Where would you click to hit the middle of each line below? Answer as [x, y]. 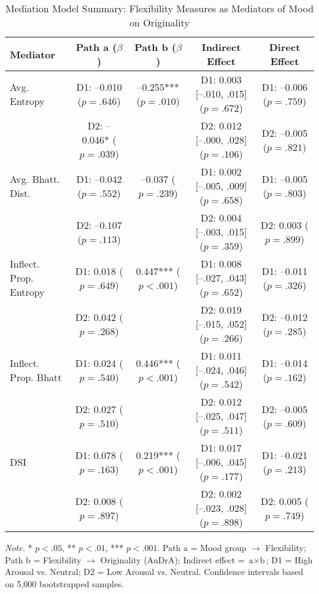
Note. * [19, 547]
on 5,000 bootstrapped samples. [64, 583]
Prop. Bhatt [36, 377]
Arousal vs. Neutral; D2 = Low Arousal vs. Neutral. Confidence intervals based [154, 572]
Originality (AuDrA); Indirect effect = [172, 559]
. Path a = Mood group [202, 547]
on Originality [159, 22]
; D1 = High [289, 559]
